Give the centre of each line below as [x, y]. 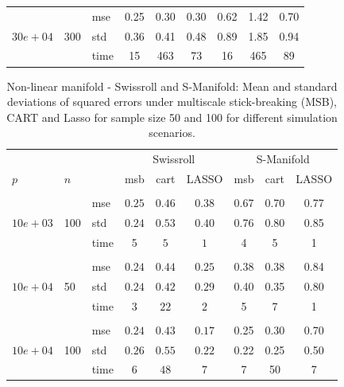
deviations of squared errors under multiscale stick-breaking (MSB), [172, 102]
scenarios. [172, 133]
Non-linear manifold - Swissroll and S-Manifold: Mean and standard [172, 86]
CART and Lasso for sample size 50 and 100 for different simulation [172, 117]
